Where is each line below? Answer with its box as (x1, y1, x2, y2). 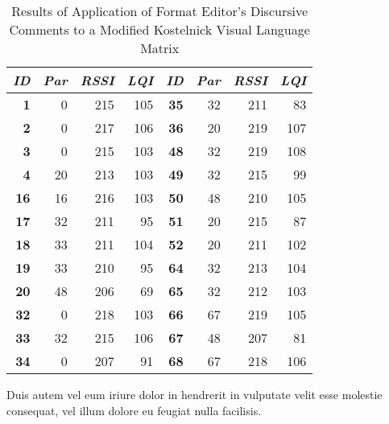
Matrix (140, 39, 180, 57)
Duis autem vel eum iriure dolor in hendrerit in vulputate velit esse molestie (6, 386, 383, 402)
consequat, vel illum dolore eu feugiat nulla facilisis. (6, 401, 262, 418)
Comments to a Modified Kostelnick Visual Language (9, 20, 310, 39)
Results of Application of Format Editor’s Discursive (11, 2, 308, 20)
